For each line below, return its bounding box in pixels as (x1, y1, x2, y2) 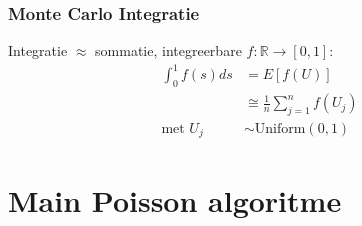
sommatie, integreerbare (95, 40, 242, 61)
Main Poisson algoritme (8, 179, 342, 220)
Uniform (254, 121, 306, 136)
